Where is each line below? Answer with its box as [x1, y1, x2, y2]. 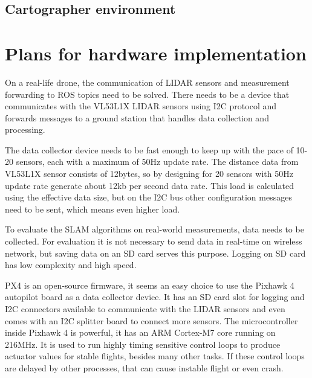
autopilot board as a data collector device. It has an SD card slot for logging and [5, 290, 305, 303]
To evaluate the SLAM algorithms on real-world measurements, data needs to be [5, 223, 304, 235]
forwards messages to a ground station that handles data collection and [5, 111, 269, 124]
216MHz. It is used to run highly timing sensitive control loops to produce [5, 338, 281, 350]
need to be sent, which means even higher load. [5, 202, 180, 215]
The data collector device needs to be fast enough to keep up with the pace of [5, 143, 293, 156]
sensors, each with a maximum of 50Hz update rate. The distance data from [16, 155, 299, 168]
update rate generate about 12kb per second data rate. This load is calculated [5, 179, 294, 191]
